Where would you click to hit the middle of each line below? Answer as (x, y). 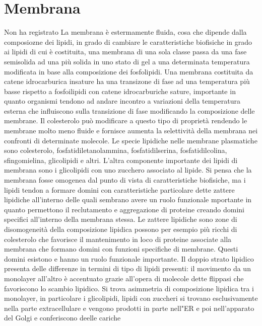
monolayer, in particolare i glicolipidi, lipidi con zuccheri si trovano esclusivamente (131, 298)
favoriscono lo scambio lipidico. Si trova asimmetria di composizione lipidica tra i (129, 288)
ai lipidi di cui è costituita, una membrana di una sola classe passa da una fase (125, 52)
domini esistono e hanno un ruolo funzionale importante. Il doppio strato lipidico (129, 258)
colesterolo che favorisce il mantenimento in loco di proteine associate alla (118, 239)
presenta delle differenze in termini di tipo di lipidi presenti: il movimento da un (127, 268)
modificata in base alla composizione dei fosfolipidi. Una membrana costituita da (129, 71)
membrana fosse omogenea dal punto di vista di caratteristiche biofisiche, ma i (125, 180)
